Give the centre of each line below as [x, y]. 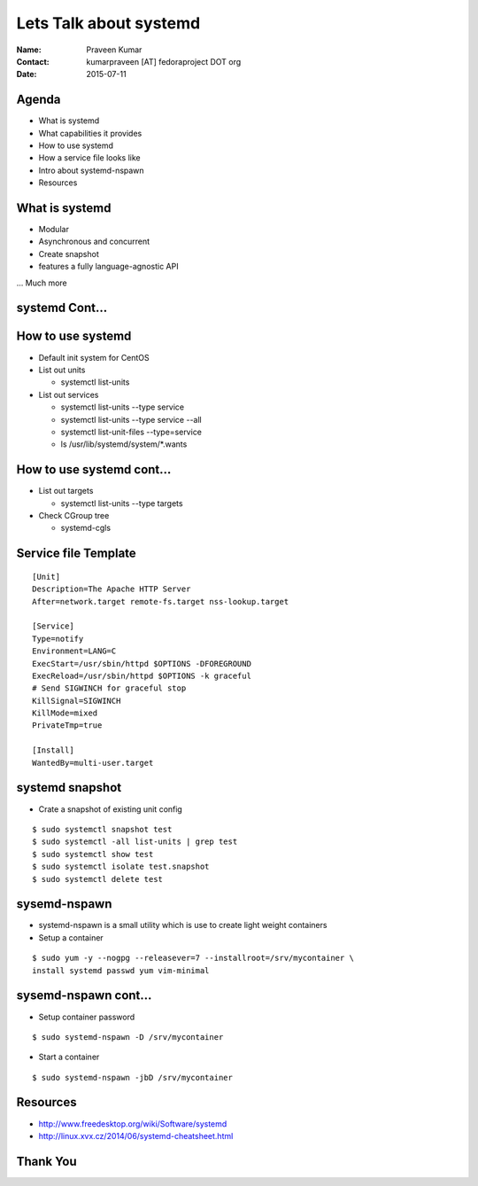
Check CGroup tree [74, 515]
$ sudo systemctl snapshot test [102, 829]
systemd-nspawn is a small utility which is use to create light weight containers [183, 925]
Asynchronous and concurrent [94, 242]
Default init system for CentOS [94, 357]
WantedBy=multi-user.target [93, 763]
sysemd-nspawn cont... [84, 996]
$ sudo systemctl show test [93, 854]
